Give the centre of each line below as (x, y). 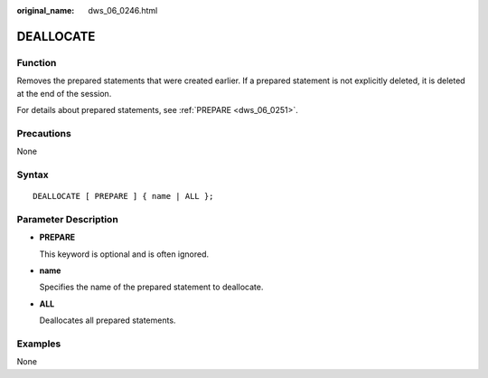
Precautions (44, 133)
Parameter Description (68, 219)
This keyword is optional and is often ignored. (124, 254)
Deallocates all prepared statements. (108, 320)
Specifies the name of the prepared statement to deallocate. (151, 287)
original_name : (46, 10)
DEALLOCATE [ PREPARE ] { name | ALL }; (123, 196)
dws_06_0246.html (123, 10)
